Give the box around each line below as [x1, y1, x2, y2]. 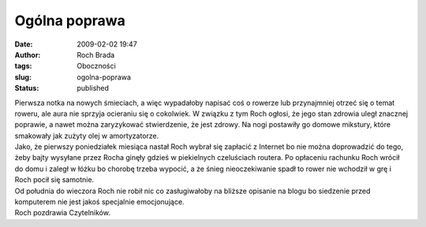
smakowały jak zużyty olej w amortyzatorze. [14, 131, 159, 140]
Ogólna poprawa [14, 12, 126, 29]
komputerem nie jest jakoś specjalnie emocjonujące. [14, 197, 185, 207]
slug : [14, 72, 32, 82]
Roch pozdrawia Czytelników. [14, 208, 110, 218]
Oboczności [77, 61, 116, 71]
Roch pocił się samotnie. [14, 175, 95, 184]
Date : [14, 39, 33, 49]
